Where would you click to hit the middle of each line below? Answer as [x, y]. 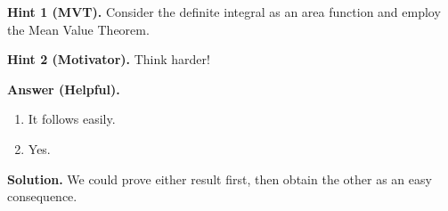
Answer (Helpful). [64, 89]
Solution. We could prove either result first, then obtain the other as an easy [220, 179]
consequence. [42, 196]
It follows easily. [72, 119]
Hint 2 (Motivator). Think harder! [109, 59]
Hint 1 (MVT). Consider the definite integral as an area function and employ [224, 12]
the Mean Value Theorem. [78, 29]
